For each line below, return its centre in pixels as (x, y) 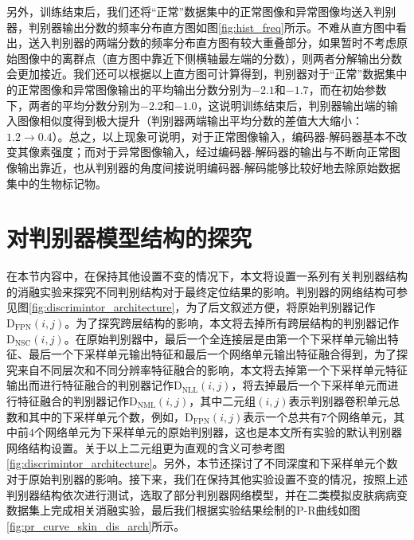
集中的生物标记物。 (57, 183)
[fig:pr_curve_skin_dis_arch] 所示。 (96, 525)
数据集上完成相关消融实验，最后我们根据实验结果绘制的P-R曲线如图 (184, 510)
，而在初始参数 (348, 89)
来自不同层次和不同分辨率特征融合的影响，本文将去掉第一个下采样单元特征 (212, 369)
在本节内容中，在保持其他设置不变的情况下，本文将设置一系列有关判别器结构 (207, 276)
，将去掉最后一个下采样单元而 (309, 385)
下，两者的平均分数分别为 (73, 105)
